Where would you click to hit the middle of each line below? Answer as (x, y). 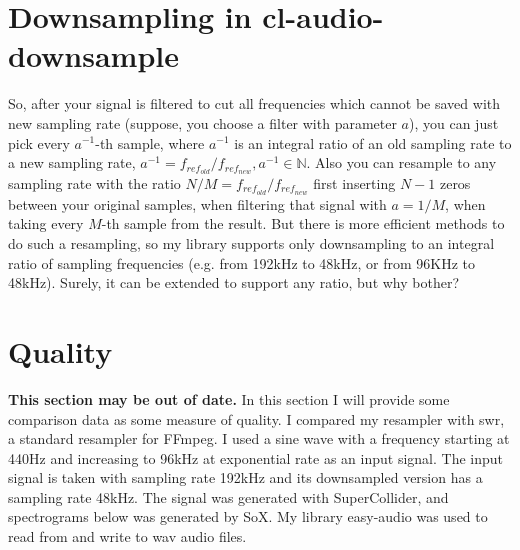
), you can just (454, 122)
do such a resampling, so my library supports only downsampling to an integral (251, 243)
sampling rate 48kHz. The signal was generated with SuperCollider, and (228, 496)
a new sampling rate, (72, 162)
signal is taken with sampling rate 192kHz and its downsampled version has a (245, 477)
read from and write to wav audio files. (127, 536)
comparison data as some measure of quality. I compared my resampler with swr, (256, 418)
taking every (46, 223)
